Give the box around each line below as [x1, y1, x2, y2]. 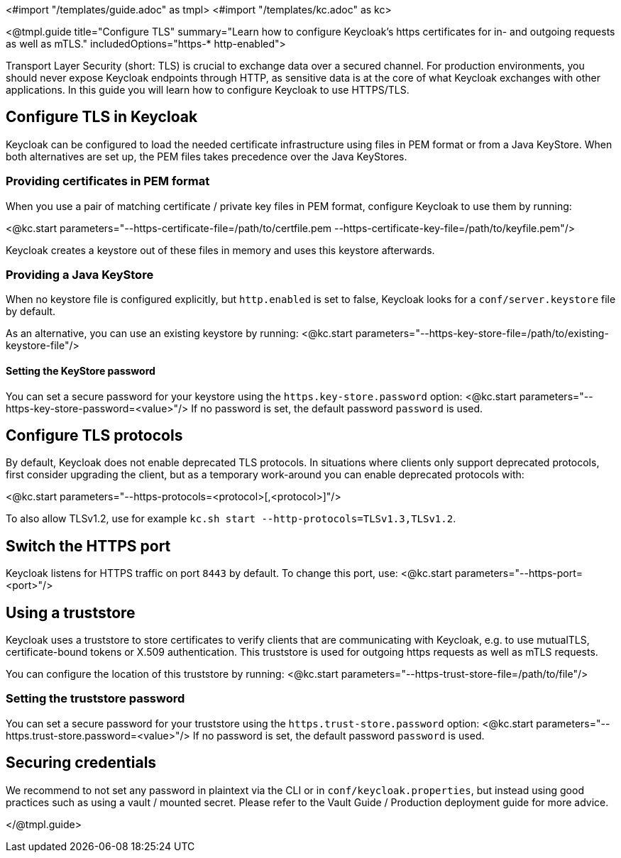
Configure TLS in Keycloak [6, 108, 198, 126]
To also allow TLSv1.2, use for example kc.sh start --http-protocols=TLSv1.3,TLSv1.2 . [6, 512, 456, 525]
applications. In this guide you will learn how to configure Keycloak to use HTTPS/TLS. [6, 84, 410, 96]
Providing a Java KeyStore [6, 267, 154, 282]
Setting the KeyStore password [6, 364, 155, 377]
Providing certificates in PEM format [6, 174, 210, 189]
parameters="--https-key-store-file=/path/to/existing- [355, 327, 609, 340]
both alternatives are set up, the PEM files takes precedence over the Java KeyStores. [6, 150, 407, 163]
